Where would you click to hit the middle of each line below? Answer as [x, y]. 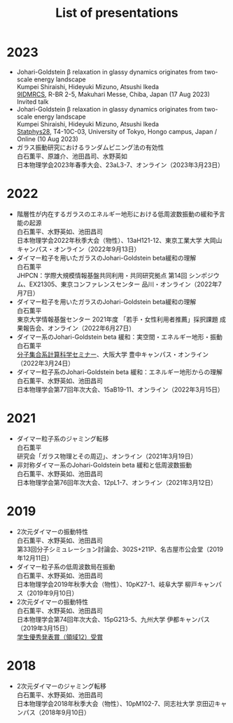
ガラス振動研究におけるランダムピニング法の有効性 [90, 147]
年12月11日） [35, 558]
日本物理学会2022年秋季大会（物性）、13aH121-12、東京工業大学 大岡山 [119, 240]
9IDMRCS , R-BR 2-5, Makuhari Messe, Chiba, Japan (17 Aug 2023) [113, 94]
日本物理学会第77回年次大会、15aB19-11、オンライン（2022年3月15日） [120, 389]
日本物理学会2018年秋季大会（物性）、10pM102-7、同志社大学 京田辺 [115, 703]
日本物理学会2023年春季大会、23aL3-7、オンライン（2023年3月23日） [120, 165]
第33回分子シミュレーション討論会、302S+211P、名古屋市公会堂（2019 [120, 549]
